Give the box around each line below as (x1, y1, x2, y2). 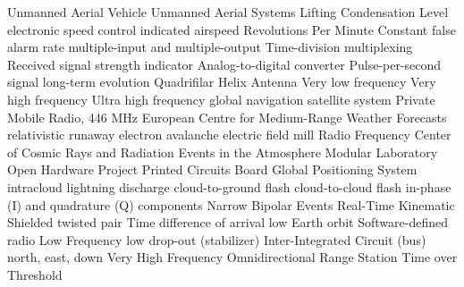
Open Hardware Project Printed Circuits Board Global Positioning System (7, 160, 418, 179)
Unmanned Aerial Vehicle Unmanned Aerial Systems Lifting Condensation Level (7, 3, 449, 21)
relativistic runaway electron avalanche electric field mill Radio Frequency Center (7, 125, 451, 144)
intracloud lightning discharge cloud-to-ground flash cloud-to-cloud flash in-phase (7, 177, 451, 196)
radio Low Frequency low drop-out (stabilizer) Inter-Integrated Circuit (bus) (7, 230, 426, 249)
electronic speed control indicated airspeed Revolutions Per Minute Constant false (7, 20, 456, 38)
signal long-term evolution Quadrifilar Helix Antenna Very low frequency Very (7, 72, 436, 91)
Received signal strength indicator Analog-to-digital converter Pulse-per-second (7, 55, 442, 73)
